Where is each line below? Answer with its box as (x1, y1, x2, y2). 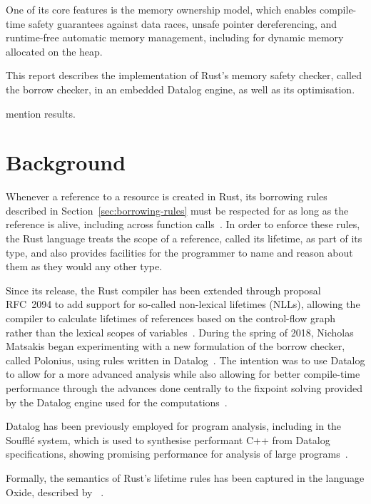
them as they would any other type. (6, 259, 163, 274)
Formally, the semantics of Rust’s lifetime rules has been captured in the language (6, 470, 365, 485)
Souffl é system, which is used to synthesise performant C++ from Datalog (6, 432, 330, 447)
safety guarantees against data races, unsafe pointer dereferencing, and (28, 16, 337, 31)
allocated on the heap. (6, 43, 103, 58)
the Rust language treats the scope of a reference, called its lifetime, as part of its (6, 231, 362, 246)
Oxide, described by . (6, 484, 104, 499)
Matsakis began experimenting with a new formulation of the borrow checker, (6, 339, 345, 354)
